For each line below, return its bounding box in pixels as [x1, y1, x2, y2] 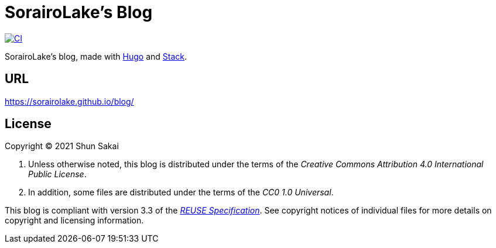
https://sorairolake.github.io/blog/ [5, 96, 134, 106]
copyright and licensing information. [5, 215, 144, 226]
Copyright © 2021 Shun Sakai [5, 141, 119, 151]
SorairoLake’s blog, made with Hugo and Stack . [5, 51, 187, 61]
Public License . [28, 169, 87, 180]
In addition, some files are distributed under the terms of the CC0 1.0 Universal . [28, 187, 334, 198]
